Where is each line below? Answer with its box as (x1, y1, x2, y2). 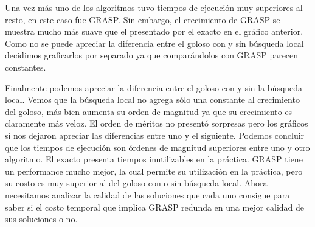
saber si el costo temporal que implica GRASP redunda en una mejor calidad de (5, 200, 305, 213)
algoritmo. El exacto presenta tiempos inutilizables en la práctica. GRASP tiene (5, 153, 303, 166)
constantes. (5, 60, 46, 73)
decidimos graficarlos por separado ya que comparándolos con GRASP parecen (5, 49, 299, 61)
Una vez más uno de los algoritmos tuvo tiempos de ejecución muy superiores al (5, 1, 303, 13)
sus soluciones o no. (5, 212, 78, 225)
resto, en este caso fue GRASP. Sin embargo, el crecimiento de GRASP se (5, 13, 280, 26)
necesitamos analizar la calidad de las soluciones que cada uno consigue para (5, 188, 290, 201)
